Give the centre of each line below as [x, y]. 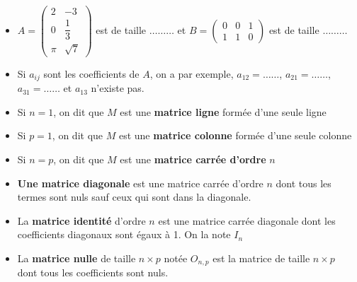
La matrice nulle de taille [76, 258]
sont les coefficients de [91, 73]
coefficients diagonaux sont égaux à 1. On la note [124, 234]
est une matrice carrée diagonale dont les [247, 220]
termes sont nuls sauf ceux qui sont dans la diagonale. [134, 197]
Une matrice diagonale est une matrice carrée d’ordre [140, 183]
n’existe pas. [118, 88]
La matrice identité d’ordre [81, 220]
